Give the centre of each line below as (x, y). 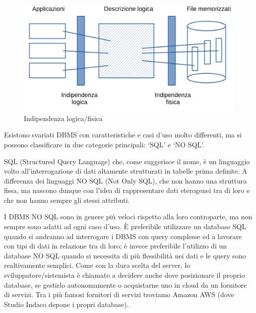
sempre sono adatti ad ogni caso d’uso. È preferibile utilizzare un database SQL (125, 226)
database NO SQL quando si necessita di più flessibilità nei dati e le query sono (125, 255)
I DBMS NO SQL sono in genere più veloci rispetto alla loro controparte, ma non (128, 217)
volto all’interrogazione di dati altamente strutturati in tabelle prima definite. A (126, 171)
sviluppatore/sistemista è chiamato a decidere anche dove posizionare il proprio (125, 275)
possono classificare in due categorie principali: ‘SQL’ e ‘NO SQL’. (104, 144)
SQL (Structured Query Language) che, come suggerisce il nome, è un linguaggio (127, 161)
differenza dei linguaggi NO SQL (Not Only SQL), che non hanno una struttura (126, 180)
